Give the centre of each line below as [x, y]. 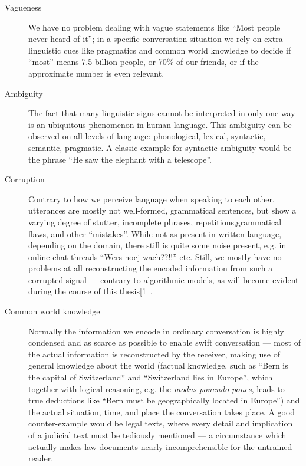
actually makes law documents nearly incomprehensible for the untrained [160, 446]
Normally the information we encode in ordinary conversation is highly [156, 331]
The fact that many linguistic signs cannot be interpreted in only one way [162, 113]
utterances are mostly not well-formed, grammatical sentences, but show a [162, 210]
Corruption [25, 179]
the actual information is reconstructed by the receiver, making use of [154, 354]
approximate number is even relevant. [96, 73]
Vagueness [23, 7]
